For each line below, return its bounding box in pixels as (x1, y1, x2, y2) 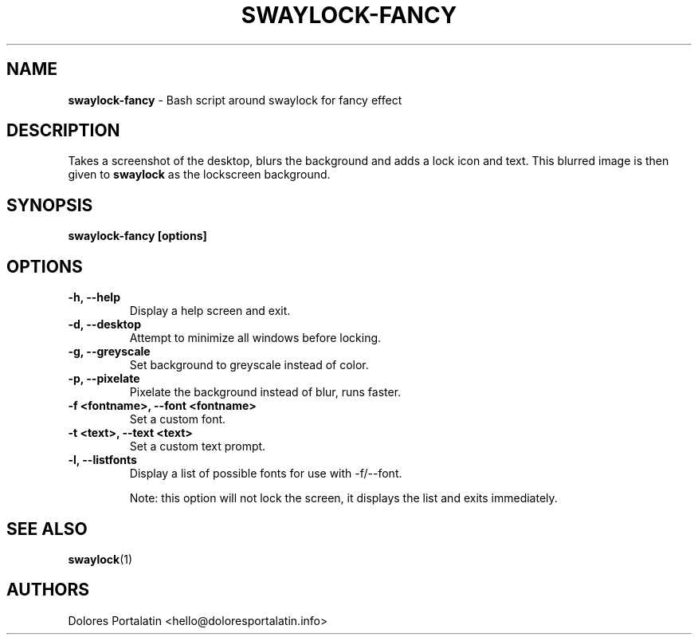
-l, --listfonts (68, 453, 137, 467)
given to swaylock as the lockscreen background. (68, 167, 331, 182)
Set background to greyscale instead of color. (129, 358, 369, 372)
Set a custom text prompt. (129, 439, 266, 454)
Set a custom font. (129, 412, 226, 427)
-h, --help (68, 290, 120, 305)
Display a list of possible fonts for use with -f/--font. (129, 466, 402, 481)
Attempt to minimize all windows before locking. (129, 331, 382, 345)
